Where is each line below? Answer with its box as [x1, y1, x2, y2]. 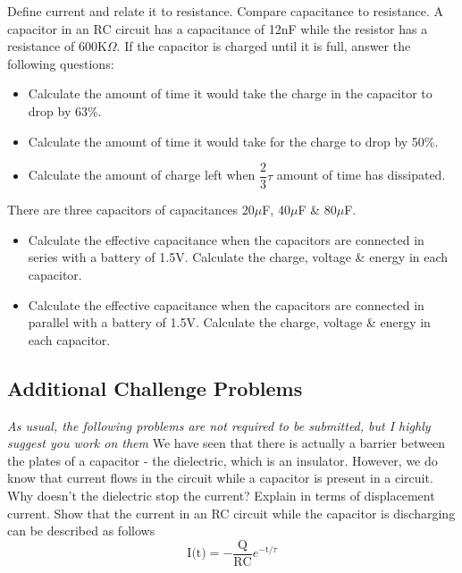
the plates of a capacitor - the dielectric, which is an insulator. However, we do [7, 451, 438, 469]
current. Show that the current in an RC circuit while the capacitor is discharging [7, 503, 456, 522]
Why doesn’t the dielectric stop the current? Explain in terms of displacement [7, 485, 435, 504]
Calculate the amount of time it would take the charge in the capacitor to [28, 84, 433, 103]
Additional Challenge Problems [7, 374, 303, 401]
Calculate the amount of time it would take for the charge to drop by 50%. [28, 131, 439, 150]
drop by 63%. [28, 101, 102, 120]
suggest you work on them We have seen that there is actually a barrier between [7, 434, 445, 452]
